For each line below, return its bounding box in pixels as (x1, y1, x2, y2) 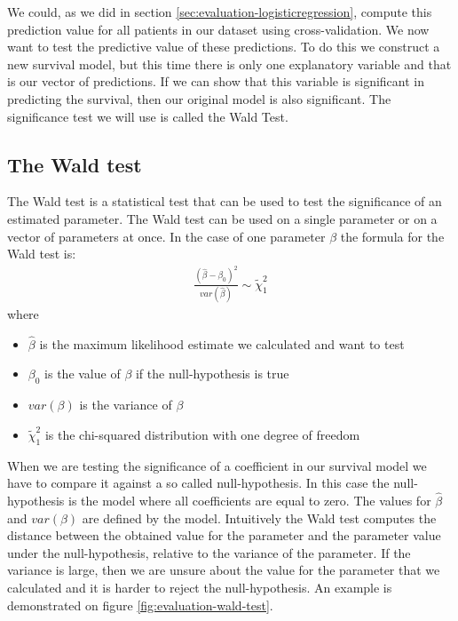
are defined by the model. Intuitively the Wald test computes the (82, 508, 437, 527)
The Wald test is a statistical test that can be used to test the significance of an (7, 192, 442, 211)
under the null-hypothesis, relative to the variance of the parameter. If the (7, 543, 411, 561)
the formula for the (340, 227, 445, 245)
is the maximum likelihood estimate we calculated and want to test (39, 334, 405, 353)
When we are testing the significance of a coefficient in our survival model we (7, 456, 427, 474)
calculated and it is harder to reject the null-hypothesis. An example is (7, 577, 392, 596)
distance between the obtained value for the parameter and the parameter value (7, 526, 441, 545)
